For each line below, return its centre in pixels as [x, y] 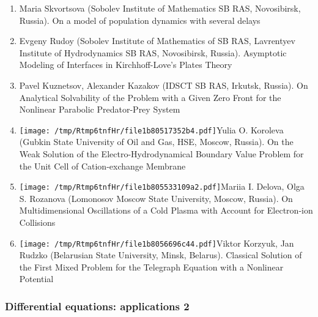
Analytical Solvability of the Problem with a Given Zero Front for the [150, 97]
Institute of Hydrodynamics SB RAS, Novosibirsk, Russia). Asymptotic [153, 52]
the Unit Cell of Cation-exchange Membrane [102, 166]
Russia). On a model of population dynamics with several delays [140, 20]
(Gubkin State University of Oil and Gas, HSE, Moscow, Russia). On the [156, 142]
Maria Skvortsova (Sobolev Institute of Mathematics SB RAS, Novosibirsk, [160, 8]
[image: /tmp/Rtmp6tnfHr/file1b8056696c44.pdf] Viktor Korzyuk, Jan [157, 243]
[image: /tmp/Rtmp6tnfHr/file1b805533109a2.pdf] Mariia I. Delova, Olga [162, 186]
